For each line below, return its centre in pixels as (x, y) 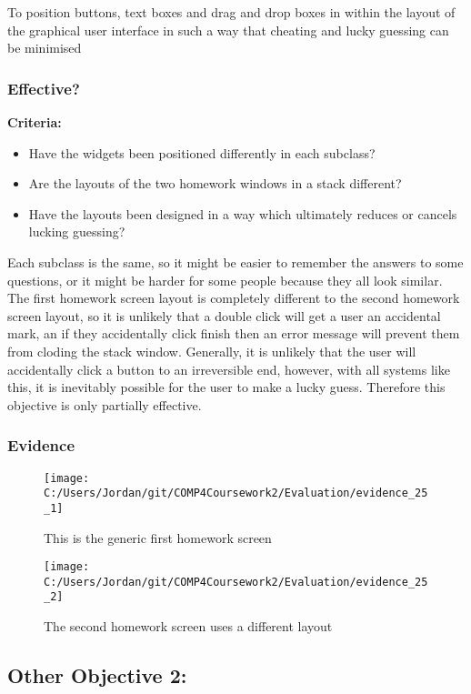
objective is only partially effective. (105, 404)
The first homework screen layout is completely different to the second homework (234, 298)
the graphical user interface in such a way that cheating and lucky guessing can (228, 30)
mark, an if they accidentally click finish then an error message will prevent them (234, 333)
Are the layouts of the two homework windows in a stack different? (215, 183)
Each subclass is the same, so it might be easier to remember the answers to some (235, 262)
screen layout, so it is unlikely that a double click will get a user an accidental (224, 315)
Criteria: (35, 122)
